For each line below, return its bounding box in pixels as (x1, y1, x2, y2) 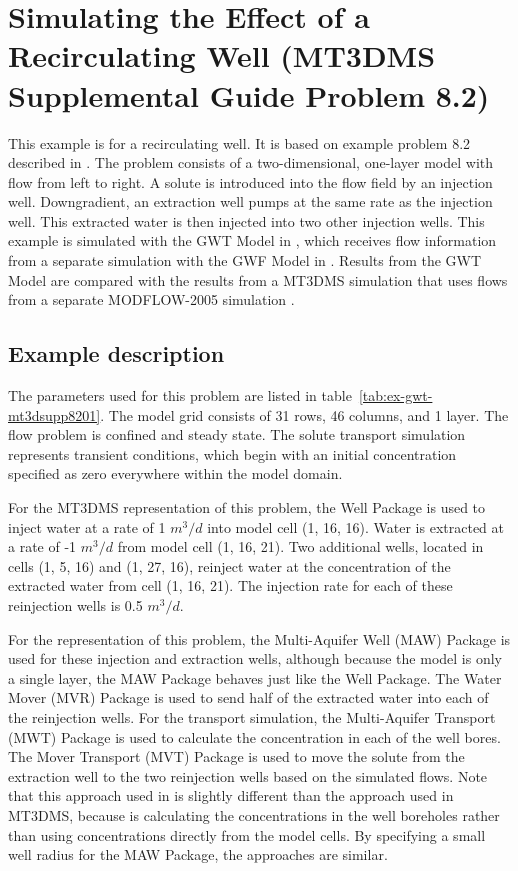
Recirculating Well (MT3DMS (8, 35, 436, 76)
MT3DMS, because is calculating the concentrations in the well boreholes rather (8, 804, 500, 825)
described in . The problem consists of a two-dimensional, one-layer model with (8, 152, 494, 173)
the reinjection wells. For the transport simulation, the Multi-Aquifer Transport (8, 706, 496, 727)
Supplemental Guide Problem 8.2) (8, 74, 490, 115)
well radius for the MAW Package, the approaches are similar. (8, 844, 388, 865)
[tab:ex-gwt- (358, 385, 433, 406)
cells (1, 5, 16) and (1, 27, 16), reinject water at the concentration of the (8, 555, 451, 576)
